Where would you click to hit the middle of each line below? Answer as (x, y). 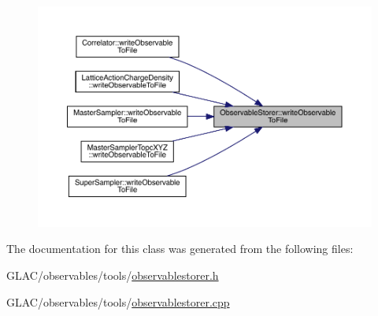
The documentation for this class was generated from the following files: (180, 249)
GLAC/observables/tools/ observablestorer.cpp (118, 301)
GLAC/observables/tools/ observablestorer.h (113, 275)
